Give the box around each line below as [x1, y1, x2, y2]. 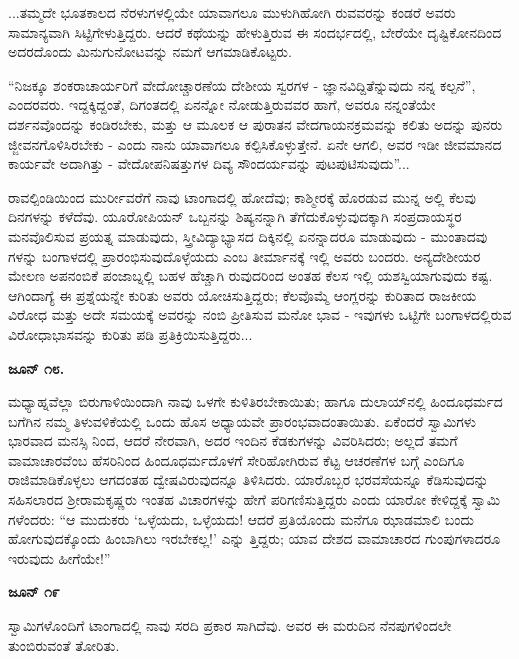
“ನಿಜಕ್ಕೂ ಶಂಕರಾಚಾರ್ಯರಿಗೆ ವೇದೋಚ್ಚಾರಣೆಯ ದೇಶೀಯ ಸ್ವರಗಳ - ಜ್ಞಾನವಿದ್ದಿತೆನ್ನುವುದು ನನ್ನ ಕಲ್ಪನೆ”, [8, 74, 476, 95]
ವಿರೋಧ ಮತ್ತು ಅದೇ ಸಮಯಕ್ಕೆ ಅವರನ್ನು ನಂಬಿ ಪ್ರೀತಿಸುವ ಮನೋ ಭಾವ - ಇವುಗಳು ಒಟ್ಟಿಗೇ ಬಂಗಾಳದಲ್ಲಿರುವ [8, 304, 512, 325]
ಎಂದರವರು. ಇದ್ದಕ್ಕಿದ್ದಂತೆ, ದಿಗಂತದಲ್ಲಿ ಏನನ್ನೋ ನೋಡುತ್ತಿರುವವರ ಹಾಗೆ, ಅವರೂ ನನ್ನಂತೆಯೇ [8, 94, 436, 115]
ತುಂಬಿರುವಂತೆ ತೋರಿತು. [8, 634, 120, 655]
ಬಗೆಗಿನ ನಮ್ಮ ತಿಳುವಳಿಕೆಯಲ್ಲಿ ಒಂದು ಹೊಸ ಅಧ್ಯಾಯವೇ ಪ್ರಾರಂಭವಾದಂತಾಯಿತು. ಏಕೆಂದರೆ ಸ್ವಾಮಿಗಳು [8, 410, 476, 431]
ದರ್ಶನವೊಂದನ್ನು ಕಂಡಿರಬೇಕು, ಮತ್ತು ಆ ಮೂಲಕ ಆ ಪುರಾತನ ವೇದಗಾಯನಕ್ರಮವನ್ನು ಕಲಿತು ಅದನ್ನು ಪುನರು [8, 113, 503, 134]
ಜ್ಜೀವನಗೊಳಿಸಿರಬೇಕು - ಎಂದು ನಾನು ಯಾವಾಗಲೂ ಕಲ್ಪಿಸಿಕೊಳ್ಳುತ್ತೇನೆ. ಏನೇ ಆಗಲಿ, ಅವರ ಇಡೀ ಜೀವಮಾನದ [8, 133, 502, 154]
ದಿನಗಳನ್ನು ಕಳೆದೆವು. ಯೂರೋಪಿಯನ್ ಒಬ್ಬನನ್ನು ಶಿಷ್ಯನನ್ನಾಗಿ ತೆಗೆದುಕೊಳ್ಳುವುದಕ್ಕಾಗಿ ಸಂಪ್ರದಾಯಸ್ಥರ [8, 206, 462, 227]
